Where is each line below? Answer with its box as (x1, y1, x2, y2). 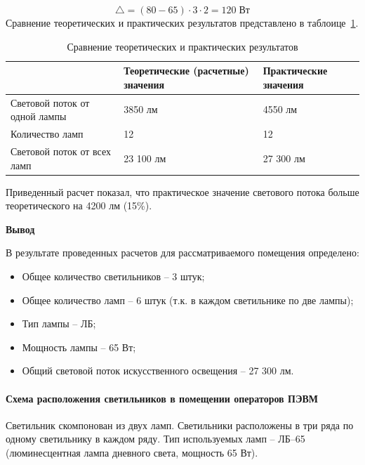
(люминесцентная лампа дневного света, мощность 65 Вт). (6, 445, 258, 459)
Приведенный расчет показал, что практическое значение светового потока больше (6, 184, 359, 199)
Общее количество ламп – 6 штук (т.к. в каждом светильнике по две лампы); (22, 292, 354, 307)
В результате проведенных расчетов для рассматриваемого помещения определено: (6, 245, 359, 260)
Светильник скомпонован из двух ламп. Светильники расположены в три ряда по (6, 417, 354, 432)
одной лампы (11, 109, 67, 124)
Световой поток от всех (11, 143, 111, 158)
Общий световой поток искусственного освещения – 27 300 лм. (22, 363, 294, 378)
